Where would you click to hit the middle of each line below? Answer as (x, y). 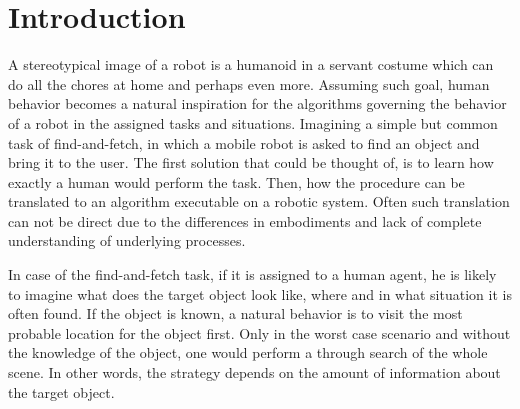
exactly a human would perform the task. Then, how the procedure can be (236, 181)
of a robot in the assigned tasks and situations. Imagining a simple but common (253, 122)
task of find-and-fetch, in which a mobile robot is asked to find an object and (244, 142)
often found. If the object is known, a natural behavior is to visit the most (235, 313)
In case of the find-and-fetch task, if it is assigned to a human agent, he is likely (252, 274)
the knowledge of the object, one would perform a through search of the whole (248, 352)
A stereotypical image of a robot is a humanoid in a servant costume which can (251, 64)
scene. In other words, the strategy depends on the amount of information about (254, 372)
